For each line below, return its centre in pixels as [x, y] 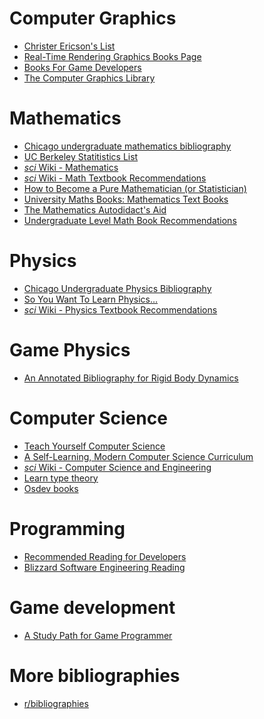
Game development [92, 607]
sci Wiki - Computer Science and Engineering [117, 467]
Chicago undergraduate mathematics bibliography [127, 146]
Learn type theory [61, 478]
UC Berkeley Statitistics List [81, 156]
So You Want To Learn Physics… [91, 299]
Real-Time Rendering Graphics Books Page [112, 56]
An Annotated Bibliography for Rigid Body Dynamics [131, 378]
